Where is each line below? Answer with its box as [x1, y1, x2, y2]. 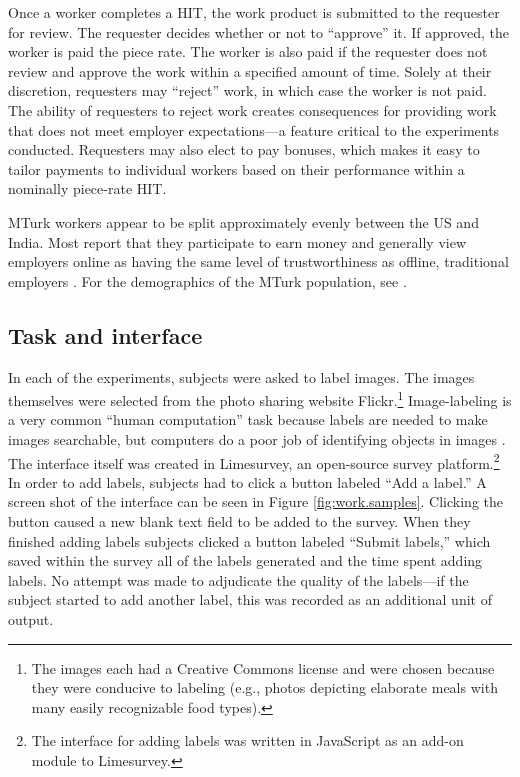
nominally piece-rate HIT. [8, 178, 167, 199]
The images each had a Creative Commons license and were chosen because [31, 657, 495, 678]
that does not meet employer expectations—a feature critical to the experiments [8, 119, 500, 140]
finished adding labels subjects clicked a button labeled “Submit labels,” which [8, 530, 491, 551]
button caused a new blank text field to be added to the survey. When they [8, 510, 471, 531]
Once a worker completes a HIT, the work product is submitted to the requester [8, 2, 500, 22]
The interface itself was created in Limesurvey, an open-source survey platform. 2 [8, 449, 500, 473]
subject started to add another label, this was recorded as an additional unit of [8, 589, 492, 610]
